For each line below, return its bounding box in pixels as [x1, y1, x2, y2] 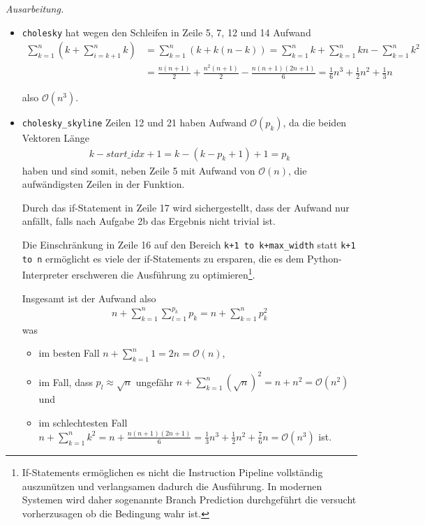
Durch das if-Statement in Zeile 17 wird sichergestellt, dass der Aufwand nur [22, 200, 350, 214]
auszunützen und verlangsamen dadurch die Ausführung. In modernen [22, 478, 322, 493]
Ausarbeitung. [6, 1, 64, 15]
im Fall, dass [38, 374, 93, 389]
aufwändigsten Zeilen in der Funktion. [22, 177, 185, 191]
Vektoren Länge [22, 131, 90, 145]
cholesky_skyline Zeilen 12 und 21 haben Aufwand [22, 115, 247, 130]
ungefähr [135, 374, 174, 389]
